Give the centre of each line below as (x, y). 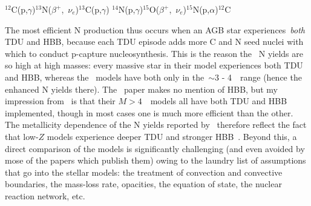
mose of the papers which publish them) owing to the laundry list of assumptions (155, 160)
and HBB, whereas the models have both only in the (105, 77)
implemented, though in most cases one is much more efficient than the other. (149, 112)
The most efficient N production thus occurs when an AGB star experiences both (155, 29)
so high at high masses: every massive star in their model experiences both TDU (154, 65)
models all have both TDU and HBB (219, 101)
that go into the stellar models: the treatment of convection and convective (144, 172)
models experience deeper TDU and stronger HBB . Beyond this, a (172, 136)
